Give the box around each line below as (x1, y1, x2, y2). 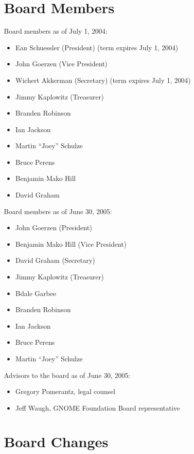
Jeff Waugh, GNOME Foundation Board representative (15, 402, 180, 413)
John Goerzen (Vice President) (15, 59, 108, 69)
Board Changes (4, 431, 108, 451)
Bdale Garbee (15, 288, 56, 298)
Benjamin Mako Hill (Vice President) (15, 238, 127, 249)
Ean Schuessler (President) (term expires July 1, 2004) (15, 42, 178, 52)
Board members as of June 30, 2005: (4, 206, 112, 216)
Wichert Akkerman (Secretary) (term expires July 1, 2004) (15, 75, 191, 85)
